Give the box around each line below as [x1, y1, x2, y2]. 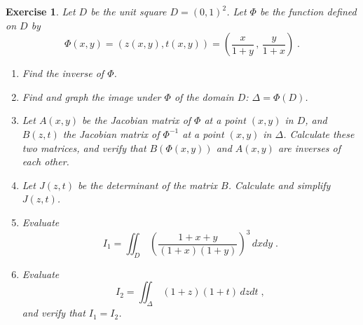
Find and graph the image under [22, 89, 161, 104]
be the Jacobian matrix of [82, 113, 191, 127]
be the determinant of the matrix [78, 177, 218, 192]
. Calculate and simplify [228, 177, 331, 192]
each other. [22, 154, 69, 169]
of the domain [174, 89, 234, 104]
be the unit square [90, 4, 167, 18]
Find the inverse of [22, 66, 104, 81]
